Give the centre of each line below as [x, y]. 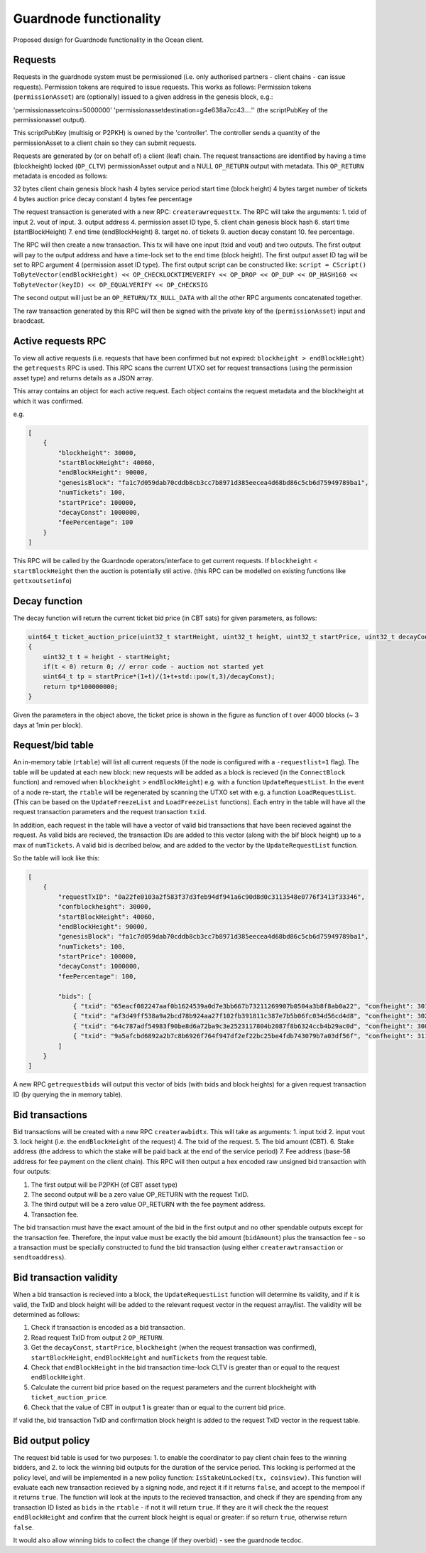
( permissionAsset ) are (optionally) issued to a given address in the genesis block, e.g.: [143, 97]
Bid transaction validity [66, 1277]
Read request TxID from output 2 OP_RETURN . [98, 1338]
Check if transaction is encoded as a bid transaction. [108, 1328]
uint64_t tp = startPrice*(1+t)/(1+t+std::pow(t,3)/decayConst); [159, 677]
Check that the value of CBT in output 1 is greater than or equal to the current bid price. [158, 1407]
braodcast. [29, 321]
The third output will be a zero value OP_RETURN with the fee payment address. [148, 1205]
